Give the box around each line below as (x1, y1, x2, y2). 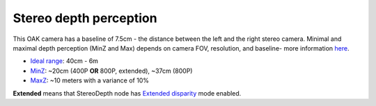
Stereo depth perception (13, 10, 157, 26)
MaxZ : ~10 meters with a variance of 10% (30, 76, 150, 85)
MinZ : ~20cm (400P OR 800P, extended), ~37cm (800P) (30, 67, 193, 75)
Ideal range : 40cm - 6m (30, 57, 99, 65)
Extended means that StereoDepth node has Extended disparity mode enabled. (13, 89, 242, 97)
